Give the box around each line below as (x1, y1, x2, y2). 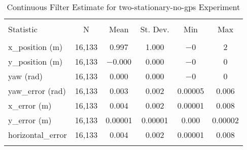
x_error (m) (8, 99, 52, 111)
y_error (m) (8, 114, 52, 126)
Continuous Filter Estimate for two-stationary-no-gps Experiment (7, 1, 240, 13)
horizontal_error (8, 129, 67, 140)
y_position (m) (8, 56, 63, 67)
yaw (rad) (8, 70, 43, 82)
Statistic (8, 23, 38, 35)
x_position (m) (8, 41, 63, 53)
